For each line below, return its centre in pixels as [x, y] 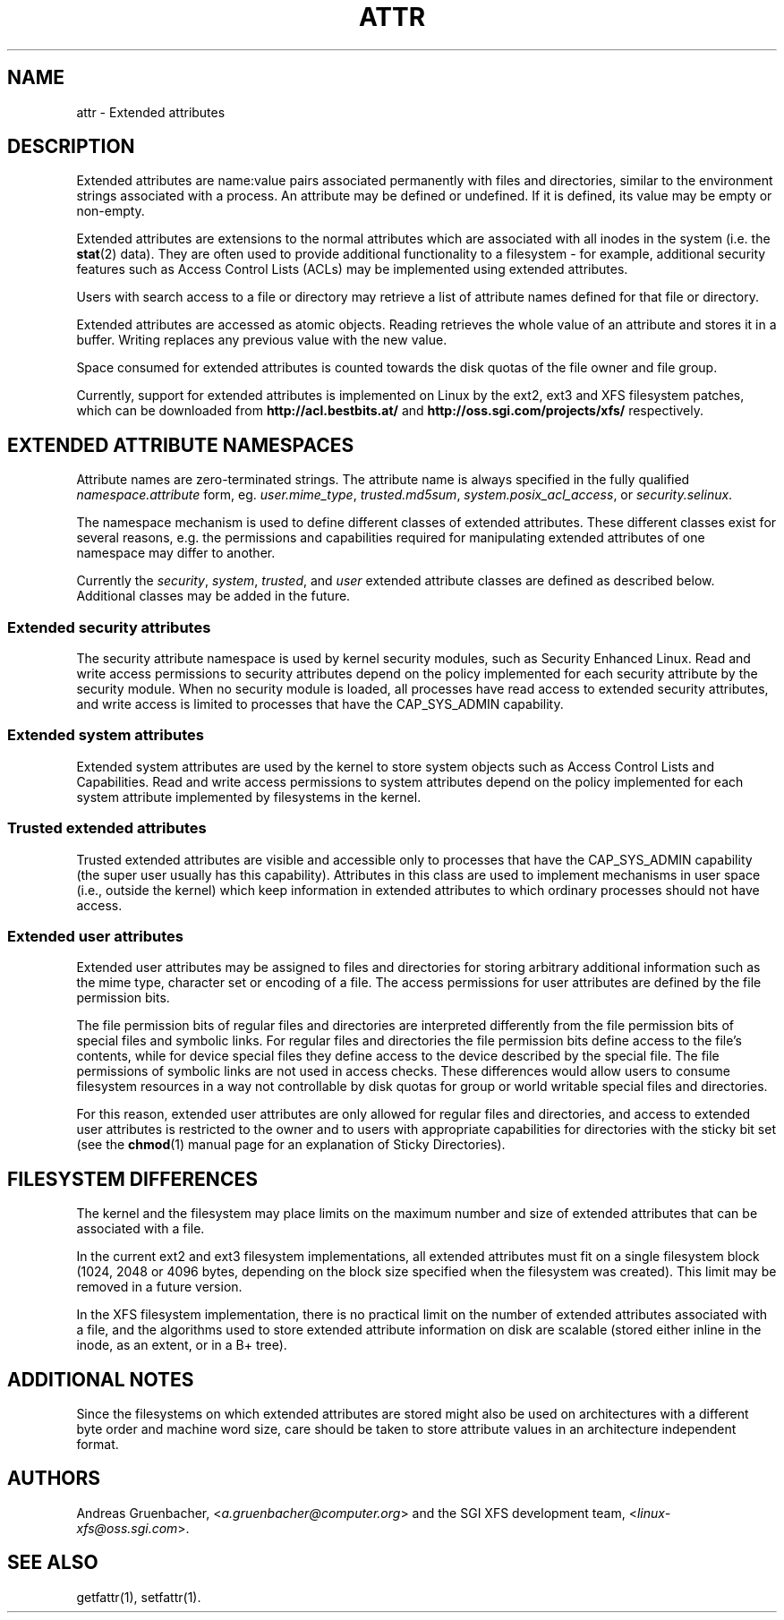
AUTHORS [54, 1479]
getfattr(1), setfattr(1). [139, 1597]
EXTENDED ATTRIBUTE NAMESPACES [181, 445]
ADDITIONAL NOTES [101, 1379]
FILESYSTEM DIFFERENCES [132, 1179]
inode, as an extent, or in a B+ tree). [182, 1345]
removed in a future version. [159, 1287]
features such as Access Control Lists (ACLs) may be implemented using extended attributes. [352, 269]
